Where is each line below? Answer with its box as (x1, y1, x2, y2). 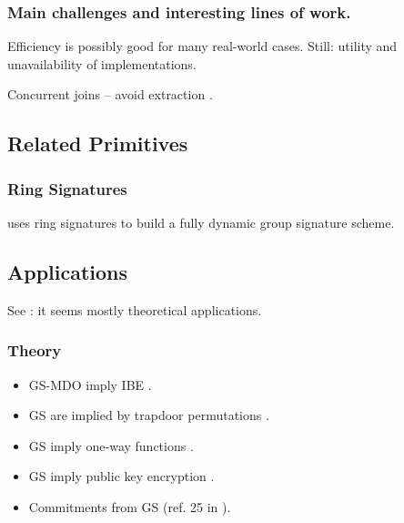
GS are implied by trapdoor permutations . (28, 405, 269, 425)
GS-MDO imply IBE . (28, 374, 152, 394)
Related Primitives (7, 129, 188, 158)
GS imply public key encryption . (28, 467, 215, 486)
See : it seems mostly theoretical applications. (7, 300, 262, 319)
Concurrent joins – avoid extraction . (7, 85, 213, 104)
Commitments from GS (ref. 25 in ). (28, 497, 231, 516)
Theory (7, 339, 62, 362)
